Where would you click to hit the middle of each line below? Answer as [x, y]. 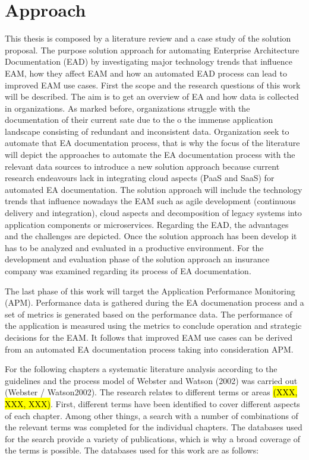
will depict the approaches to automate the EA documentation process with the [150, 155]
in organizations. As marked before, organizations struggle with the [127, 108]
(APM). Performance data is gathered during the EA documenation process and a [154, 302]
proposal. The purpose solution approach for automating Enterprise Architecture [152, 50]
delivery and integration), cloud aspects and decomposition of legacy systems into [153, 213]
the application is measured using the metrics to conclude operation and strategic [153, 326]
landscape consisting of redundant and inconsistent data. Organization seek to [147, 131]
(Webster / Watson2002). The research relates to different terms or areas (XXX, [151, 392]
